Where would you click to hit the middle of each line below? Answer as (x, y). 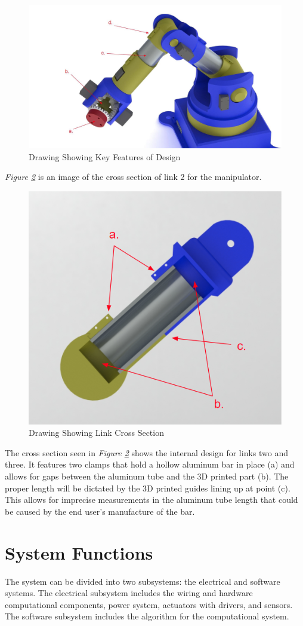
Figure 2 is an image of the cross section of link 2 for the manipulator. (133, 177)
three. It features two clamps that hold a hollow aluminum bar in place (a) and (150, 464)
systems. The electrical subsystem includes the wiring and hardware (129, 593)
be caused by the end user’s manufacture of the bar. (100, 511)
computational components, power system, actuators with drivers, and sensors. (149, 604)
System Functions (79, 552)
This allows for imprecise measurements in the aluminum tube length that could (151, 500)
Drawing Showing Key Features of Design (105, 156)
